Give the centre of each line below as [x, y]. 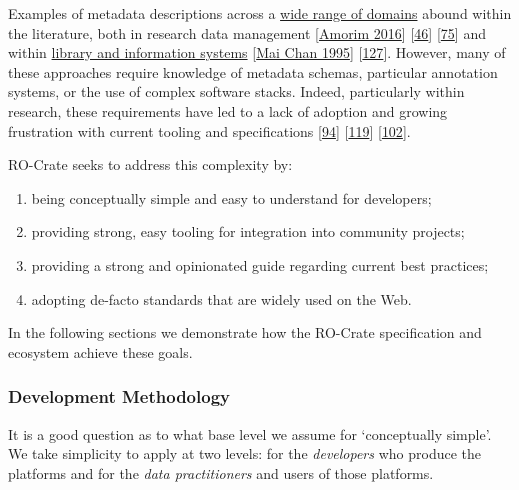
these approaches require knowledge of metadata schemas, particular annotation [253, 71]
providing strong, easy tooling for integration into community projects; [248, 231]
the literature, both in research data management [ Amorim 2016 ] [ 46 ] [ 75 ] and [247, 32]
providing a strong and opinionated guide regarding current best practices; [260, 264]
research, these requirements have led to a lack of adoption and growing [228, 110]
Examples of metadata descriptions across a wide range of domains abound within [260, 13]
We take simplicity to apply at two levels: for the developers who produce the [245, 453]
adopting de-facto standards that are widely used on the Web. [221, 298]
